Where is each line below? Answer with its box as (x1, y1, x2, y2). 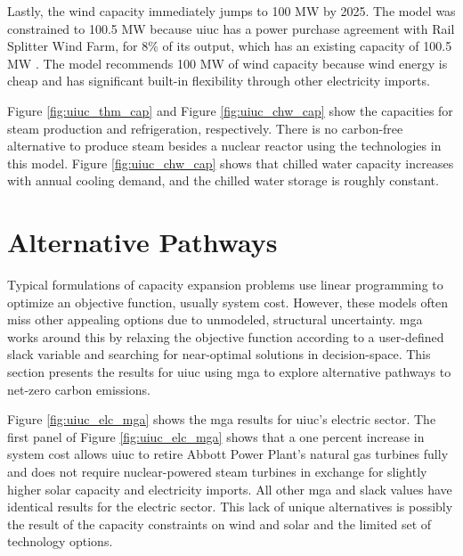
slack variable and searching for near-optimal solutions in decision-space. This (7, 345, 431, 364)
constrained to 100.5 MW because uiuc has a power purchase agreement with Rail (7, 19, 455, 37)
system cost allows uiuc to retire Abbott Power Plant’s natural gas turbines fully (7, 445, 449, 463)
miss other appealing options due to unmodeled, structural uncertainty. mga (7, 310, 423, 329)
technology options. (7, 532, 113, 551)
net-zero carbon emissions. (7, 380, 150, 398)
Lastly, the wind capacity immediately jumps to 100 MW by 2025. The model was (7, 2, 456, 20)
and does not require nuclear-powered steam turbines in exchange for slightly (7, 462, 427, 480)
